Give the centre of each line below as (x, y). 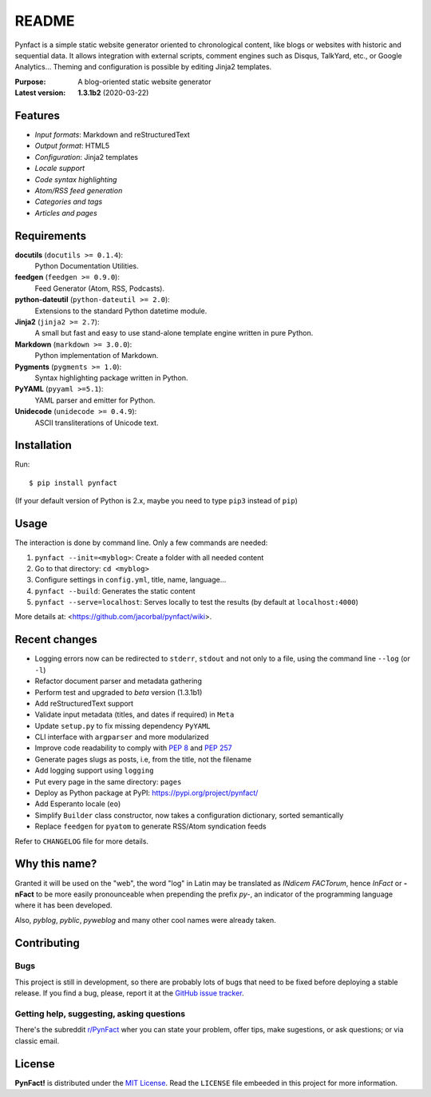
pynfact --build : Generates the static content (115, 590)
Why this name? (56, 864)
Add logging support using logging (94, 770)
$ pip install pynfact (73, 483)
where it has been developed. (63, 905)
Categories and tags (69, 202)
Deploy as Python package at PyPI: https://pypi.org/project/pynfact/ (146, 793)
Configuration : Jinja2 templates (87, 157)
